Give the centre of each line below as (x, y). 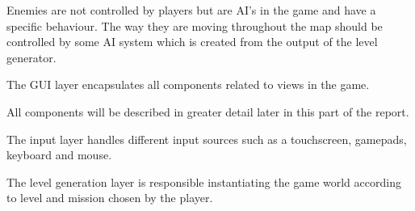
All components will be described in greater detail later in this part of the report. (208, 111)
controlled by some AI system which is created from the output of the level (192, 42)
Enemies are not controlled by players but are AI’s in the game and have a (191, 10)
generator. (31, 57)
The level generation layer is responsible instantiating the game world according (204, 181)
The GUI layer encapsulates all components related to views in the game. (188, 84)
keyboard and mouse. (59, 155)
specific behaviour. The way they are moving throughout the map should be (195, 25)
